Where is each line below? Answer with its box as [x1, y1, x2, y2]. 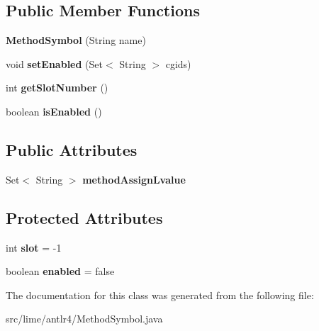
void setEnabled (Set [6, 56, 103, 71]
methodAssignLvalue [82, 172, 186, 186]
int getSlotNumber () [6, 80, 108, 95]
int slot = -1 [6, 240, 62, 254]
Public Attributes [6, 138, 138, 160]
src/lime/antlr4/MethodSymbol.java [6, 311, 163, 326]
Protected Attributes [6, 206, 163, 228]
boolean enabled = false [6, 264, 115, 279]
